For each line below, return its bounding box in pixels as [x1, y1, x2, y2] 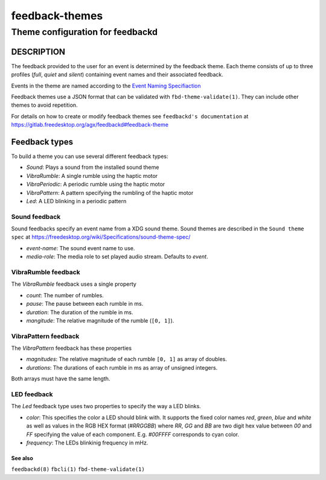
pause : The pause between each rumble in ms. [26, 300, 144, 308]
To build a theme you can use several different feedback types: [11, 153, 168, 160]
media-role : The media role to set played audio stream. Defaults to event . [26, 253, 208, 261]
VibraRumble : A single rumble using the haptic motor [26, 172, 158, 179]
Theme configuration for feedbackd [11, 27, 158, 37]
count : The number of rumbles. [26, 291, 104, 298]
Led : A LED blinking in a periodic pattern [26, 197, 127, 204]
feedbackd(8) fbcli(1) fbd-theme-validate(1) [11, 466, 145, 473]
